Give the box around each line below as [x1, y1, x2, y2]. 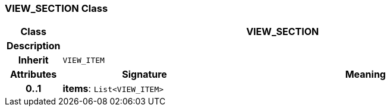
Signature [122, 68, 167, 81]
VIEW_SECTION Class [5, 2, 108, 14]
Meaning [345, 68, 386, 81]
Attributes [10, 68, 57, 81]
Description [7, 40, 61, 52]
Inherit [18, 54, 49, 66]
